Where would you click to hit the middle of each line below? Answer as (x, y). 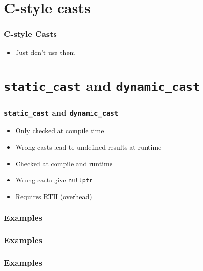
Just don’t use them (45, 52)
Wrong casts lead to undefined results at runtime (88, 147)
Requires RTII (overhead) (54, 196)
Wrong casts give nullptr (54, 180)
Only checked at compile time (60, 131)
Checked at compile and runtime (64, 163)
